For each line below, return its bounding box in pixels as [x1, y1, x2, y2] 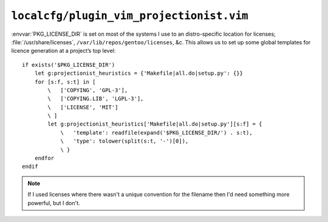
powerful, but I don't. [27, 199, 80, 206]
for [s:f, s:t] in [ [34, 78, 96, 85]
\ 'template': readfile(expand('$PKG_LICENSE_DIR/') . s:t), [60, 129, 253, 136]
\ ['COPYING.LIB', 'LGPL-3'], [47, 95, 144, 103]
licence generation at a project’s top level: [11, 47, 116, 55]
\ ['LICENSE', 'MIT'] [47, 104, 118, 110]
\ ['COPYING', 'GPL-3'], [47, 87, 128, 93]
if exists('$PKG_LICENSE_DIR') [22, 61, 115, 68]
